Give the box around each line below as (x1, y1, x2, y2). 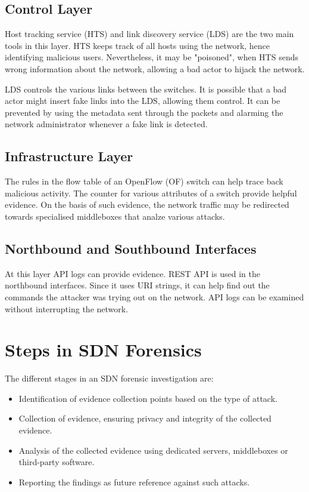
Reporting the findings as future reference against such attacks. (18, 475, 250, 488)
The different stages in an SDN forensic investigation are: (5, 372, 214, 385)
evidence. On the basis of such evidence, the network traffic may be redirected (5, 198, 289, 211)
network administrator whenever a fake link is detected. (5, 118, 208, 130)
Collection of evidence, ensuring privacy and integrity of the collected (18, 412, 271, 425)
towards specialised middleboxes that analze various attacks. (5, 210, 225, 222)
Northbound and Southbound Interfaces (5, 239, 257, 257)
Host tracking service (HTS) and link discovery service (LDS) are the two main (5, 27, 294, 40)
